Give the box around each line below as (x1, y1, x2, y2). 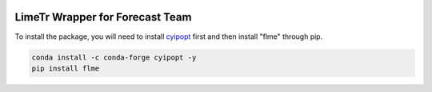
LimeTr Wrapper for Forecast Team (14, 10, 192, 24)
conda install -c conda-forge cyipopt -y (31, 52, 197, 62)
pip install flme (31, 63, 100, 73)
